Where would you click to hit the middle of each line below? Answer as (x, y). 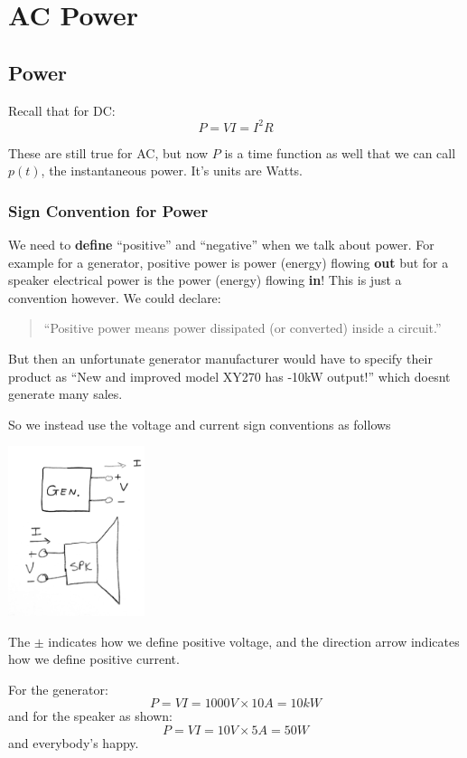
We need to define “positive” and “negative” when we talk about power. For (221, 245)
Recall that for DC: (62, 110)
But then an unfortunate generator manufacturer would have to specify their (220, 359)
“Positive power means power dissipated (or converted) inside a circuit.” (243, 328)
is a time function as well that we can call (340, 152)
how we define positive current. (94, 659)
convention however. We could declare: (115, 297)
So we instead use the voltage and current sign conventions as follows (200, 424)
